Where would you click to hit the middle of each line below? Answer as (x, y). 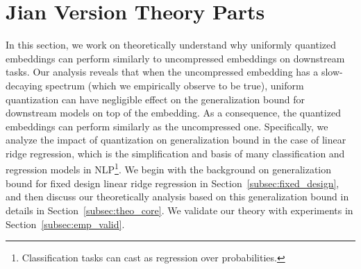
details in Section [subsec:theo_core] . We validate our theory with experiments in (179, 210)
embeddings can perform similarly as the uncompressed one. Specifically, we (167, 126)
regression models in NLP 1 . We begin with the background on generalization (169, 168)
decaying (24, 85)
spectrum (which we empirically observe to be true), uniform (175, 85)
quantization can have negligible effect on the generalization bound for (155, 99)
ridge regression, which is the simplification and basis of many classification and (175, 153)
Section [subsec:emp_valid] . (65, 224)
